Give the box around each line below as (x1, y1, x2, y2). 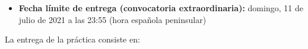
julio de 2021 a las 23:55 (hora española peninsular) (18, 13, 207, 25)
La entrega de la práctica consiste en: (5, 33, 140, 45)
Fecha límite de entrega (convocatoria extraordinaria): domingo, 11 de (18, 2, 303, 14)
